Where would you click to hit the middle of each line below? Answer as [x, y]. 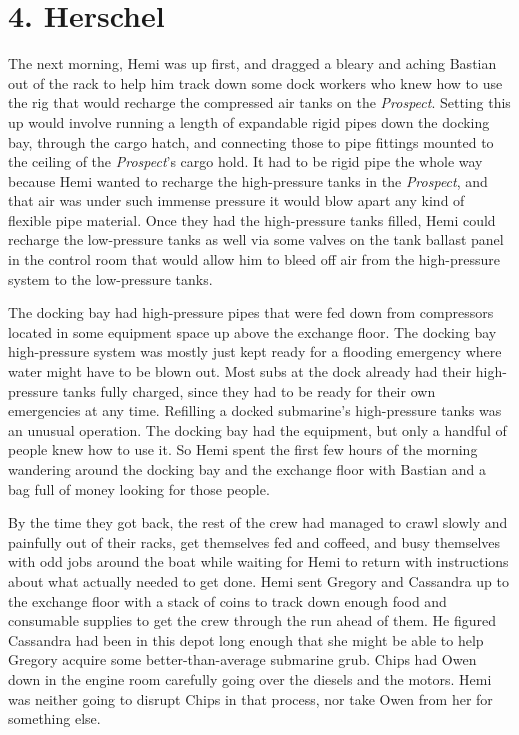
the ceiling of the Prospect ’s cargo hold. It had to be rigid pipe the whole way [245, 161]
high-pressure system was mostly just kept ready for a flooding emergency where [255, 351]
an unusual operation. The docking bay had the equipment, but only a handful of [257, 429]
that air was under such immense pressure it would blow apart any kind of [236, 200]
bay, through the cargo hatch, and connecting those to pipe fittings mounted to [251, 141]
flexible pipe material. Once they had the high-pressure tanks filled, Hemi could [252, 219]
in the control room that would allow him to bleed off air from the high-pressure [254, 259]
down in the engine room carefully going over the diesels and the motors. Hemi [250, 678]
